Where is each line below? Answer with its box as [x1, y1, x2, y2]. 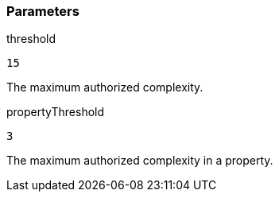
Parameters [6, 3, 79, 19]
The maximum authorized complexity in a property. [6, 153, 273, 168]
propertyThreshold [6, 105, 105, 119]
